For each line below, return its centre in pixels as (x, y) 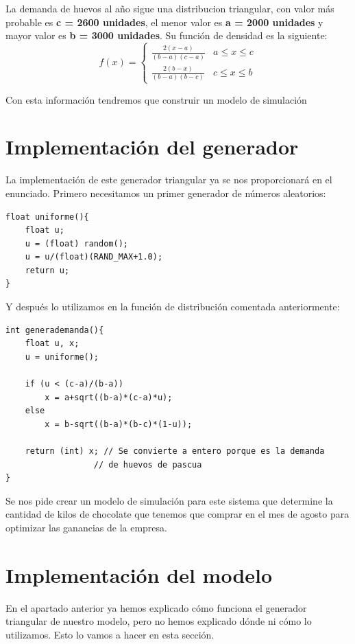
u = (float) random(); (76, 243)
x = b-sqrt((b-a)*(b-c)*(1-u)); (119, 424)
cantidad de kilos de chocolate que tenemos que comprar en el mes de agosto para (177, 514)
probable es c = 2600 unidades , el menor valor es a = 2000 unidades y (164, 22)
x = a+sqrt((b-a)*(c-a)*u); (109, 397)
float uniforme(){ (47, 217)
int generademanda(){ (55, 330)
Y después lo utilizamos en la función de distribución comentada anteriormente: (173, 307)
